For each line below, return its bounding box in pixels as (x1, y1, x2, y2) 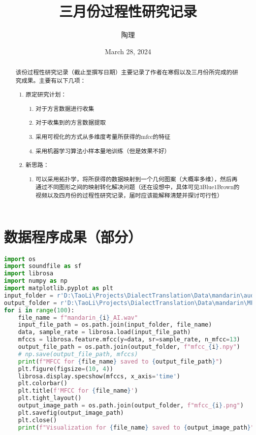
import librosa (4, 270, 54, 277)
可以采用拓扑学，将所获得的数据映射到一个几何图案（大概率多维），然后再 (35, 174, 238, 183)
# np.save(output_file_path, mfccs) (18, 350, 138, 358)
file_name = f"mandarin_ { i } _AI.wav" (18, 314, 138, 321)
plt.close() (18, 416, 57, 424)
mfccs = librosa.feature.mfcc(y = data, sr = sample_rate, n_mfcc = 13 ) (18, 336, 240, 343)
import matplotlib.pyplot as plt (4, 285, 113, 292)
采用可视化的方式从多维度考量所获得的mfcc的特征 (35, 132, 171, 140)
